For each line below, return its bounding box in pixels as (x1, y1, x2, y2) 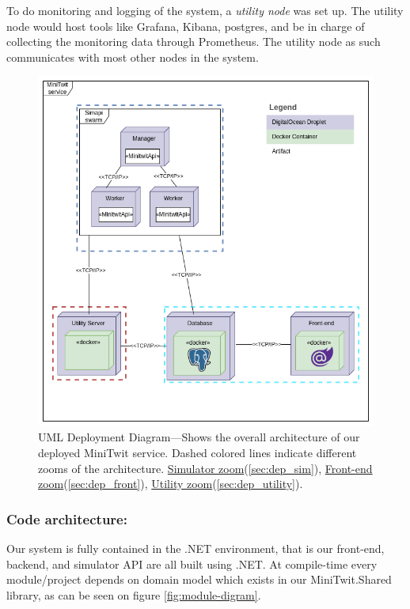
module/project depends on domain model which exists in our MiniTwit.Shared (6, 571, 392, 588)
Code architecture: (6, 509, 127, 528)
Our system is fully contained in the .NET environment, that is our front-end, (6, 539, 385, 556)
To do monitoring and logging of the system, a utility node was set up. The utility (6, 2, 404, 18)
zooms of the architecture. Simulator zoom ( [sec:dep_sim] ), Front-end (38, 460, 373, 476)
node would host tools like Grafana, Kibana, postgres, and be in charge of (6, 17, 365, 34)
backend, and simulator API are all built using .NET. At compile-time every (6, 555, 378, 572)
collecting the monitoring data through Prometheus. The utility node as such (6, 33, 381, 50)
